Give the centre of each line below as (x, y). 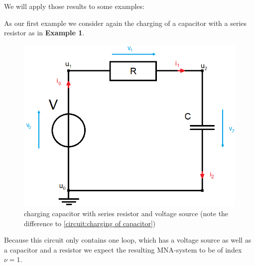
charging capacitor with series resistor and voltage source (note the (126, 213)
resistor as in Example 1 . (44, 33)
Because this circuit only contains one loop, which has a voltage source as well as (128, 240)
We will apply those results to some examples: (74, 6)
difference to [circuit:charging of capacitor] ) (90, 223)
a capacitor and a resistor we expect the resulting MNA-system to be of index (123, 249)
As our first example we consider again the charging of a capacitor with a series (126, 23)
